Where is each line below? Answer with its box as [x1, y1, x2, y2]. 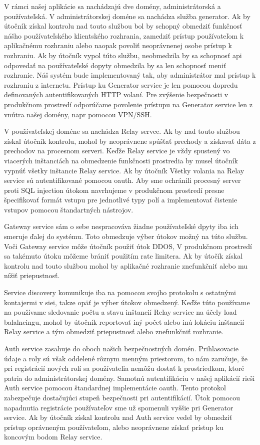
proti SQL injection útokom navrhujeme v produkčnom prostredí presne [4, 184, 224, 195]
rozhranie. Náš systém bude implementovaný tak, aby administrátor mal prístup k [4, 70, 256, 80]
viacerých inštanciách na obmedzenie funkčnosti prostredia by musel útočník [4, 155, 238, 165]
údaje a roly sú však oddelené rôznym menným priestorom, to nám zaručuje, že [4, 353, 247, 363]
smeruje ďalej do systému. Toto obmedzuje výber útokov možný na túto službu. [4, 231, 248, 242]
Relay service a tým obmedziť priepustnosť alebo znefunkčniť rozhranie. [4, 326, 223, 337]
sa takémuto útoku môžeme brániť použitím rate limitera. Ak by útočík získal [4, 251, 243, 261]
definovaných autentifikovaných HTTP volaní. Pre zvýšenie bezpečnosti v [4, 89, 228, 100]
